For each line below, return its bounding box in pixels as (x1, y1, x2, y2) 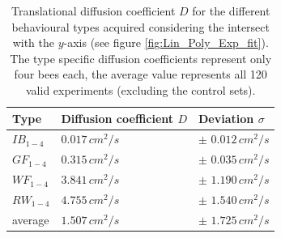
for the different (192, 2, 270, 19)
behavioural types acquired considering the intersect (11, 18, 270, 35)
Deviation (198, 109, 254, 126)
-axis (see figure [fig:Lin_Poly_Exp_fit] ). (63, 34, 269, 51)
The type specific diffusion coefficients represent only (10, 49, 272, 66)
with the (12, 34, 55, 51)
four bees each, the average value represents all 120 (14, 66, 267, 83)
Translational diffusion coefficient (11, 2, 176, 19)
